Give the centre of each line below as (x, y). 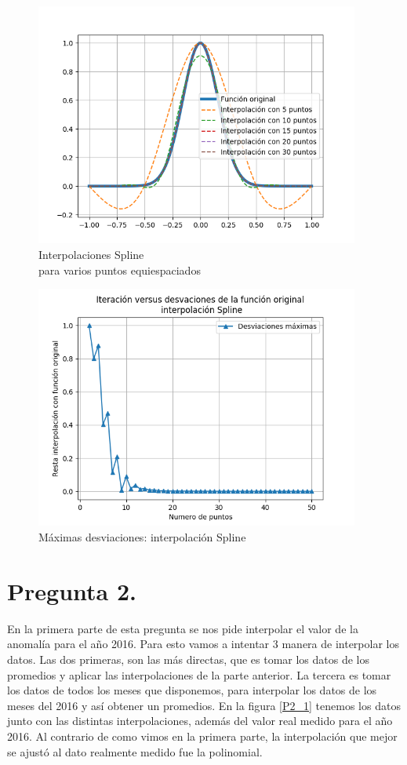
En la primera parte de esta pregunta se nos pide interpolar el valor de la (183, 628)
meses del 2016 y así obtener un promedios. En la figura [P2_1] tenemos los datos (204, 705)
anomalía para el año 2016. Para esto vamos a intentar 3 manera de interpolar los (203, 644)
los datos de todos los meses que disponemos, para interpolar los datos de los (192, 690)
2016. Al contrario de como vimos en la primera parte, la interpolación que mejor (202, 736)
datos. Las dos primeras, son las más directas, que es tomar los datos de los (189, 659)
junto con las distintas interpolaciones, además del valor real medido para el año (200, 721)
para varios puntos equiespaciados (120, 270)
